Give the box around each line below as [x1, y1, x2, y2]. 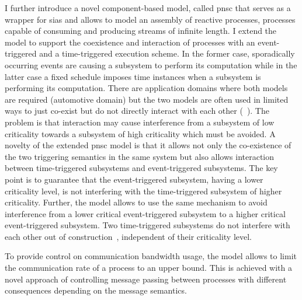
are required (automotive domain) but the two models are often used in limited [5, 93, 289, 105]
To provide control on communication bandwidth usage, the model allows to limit [5, 250, 297, 262]
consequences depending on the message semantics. [5, 284, 187, 296]
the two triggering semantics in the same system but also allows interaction [5, 150, 275, 162]
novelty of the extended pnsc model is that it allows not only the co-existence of [5, 139, 291, 151]
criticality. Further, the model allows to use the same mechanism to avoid [5, 196, 268, 208]
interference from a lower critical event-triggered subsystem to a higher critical [5, 207, 286, 219]
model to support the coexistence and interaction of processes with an [5, 36, 255, 48]
